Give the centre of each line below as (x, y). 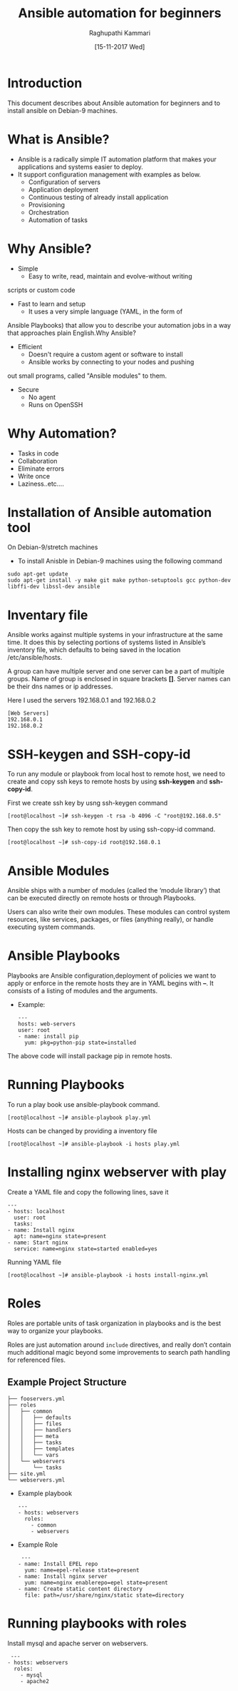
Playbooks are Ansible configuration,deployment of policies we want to (112, 975)
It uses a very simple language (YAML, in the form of (105, 311)
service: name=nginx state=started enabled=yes (86, 1249)
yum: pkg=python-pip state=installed (81, 1043)
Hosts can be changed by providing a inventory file (82, 1131)
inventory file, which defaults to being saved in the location (94, 650)
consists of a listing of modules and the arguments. (83, 991)
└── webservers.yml (36, 1480)
